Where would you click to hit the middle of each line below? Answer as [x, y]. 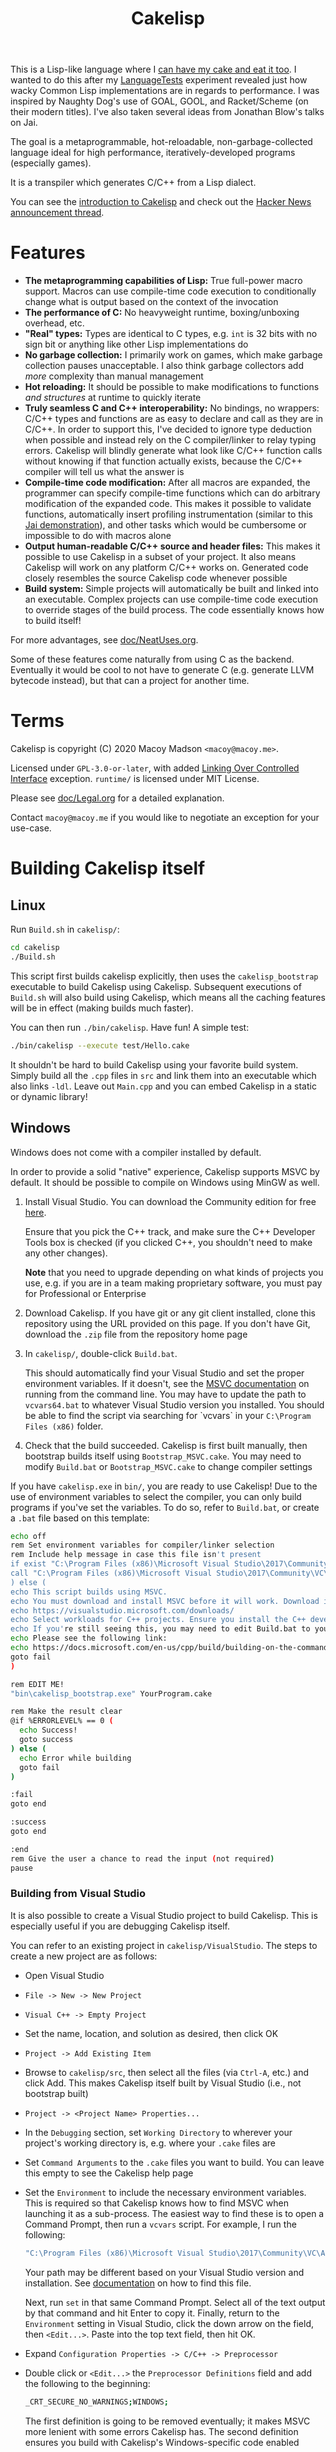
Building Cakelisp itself [108, 868]
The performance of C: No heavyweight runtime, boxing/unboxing [162, 313]
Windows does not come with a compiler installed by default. [136, 1152]
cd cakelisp [35, 948]
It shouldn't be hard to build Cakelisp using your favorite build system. [154, 1064]
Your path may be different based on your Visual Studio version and [164, 2272]
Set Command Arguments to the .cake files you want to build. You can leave [174, 2162]
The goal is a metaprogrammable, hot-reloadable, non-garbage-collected [161, 142]
